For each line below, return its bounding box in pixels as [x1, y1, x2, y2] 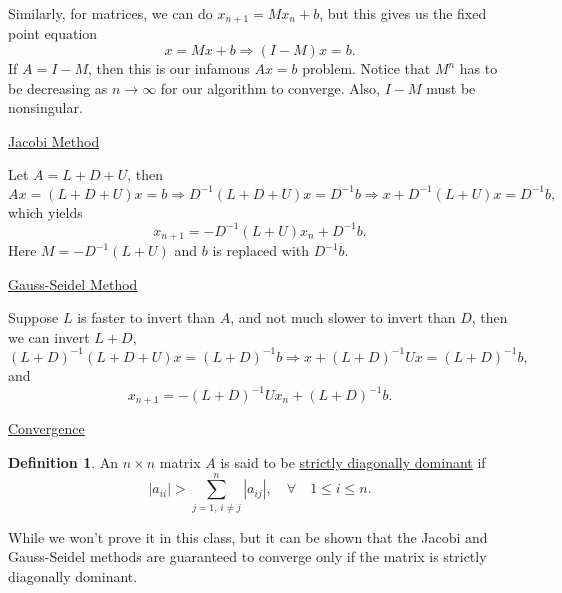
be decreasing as [8, 77, 108, 98]
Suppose [8, 307, 59, 328]
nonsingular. [8, 97, 83, 118]
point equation [8, 23, 98, 44]
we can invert [8, 326, 90, 347]
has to [459, 58, 498, 79]
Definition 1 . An [8, 452, 119, 473]
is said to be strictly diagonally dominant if [220, 452, 486, 473]
